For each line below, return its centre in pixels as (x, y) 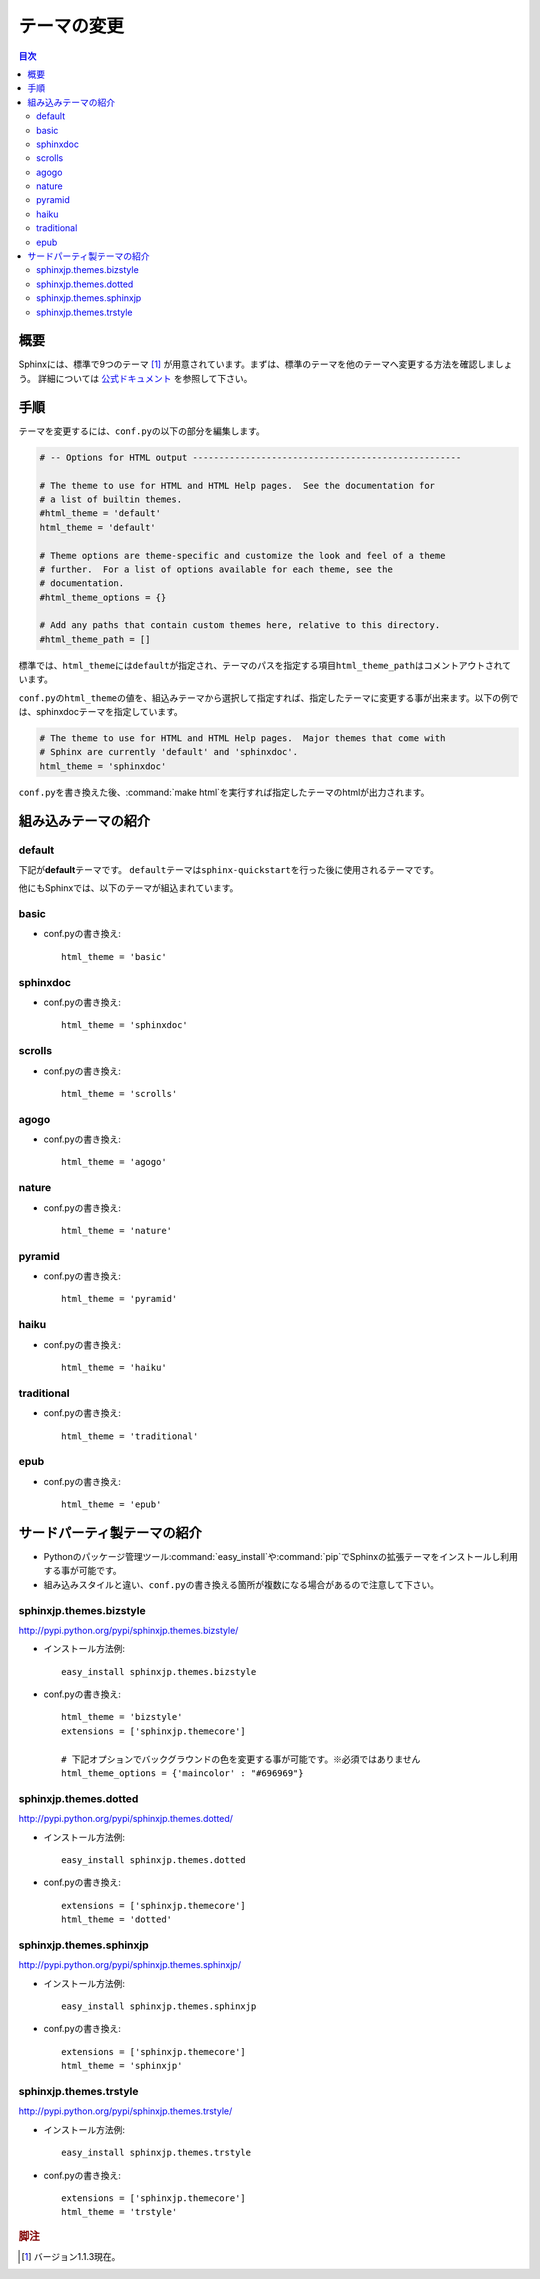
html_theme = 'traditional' (130, 1436)
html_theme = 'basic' (114, 956)
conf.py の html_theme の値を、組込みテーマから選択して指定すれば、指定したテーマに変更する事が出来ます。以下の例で (268, 697)
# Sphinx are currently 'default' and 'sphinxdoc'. (169, 752)
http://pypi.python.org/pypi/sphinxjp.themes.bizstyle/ (128, 1630)
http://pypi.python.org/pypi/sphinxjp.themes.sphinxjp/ (130, 1965)
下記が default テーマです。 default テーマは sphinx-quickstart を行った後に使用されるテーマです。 (228, 869)
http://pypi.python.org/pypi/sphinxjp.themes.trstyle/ (125, 2111)
